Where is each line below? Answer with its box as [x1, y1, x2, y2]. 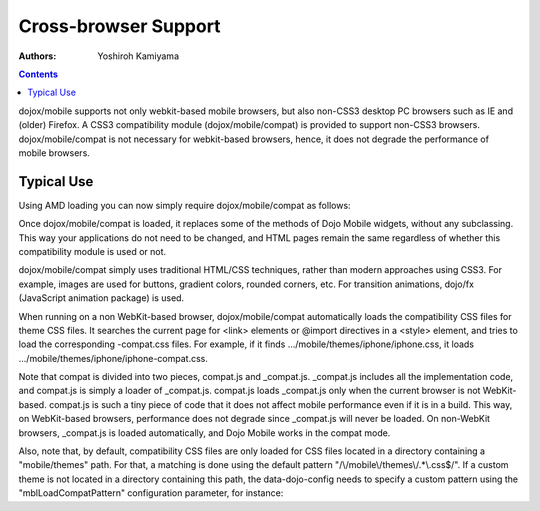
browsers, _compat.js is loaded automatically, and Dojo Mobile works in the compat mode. [18, 426, 391, 439]
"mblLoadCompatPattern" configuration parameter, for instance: [18, 487, 284, 499]
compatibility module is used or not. [18, 245, 167, 257]
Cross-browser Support [18, 15, 221, 37]
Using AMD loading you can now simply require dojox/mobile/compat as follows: [18, 199, 351, 211]
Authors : [18, 50, 57, 62]
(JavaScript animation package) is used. [18, 292, 185, 304]
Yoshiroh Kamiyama [97, 50, 180, 62]
